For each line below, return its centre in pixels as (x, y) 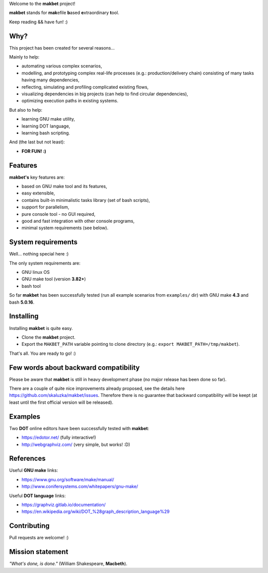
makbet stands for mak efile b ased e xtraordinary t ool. (64, 13)
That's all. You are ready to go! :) (43, 353)
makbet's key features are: (37, 177)
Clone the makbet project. (48, 337)
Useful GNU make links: (33, 470)
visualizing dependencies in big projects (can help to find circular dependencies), (105, 94)
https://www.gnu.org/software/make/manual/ (68, 479)
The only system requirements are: (45, 263)
